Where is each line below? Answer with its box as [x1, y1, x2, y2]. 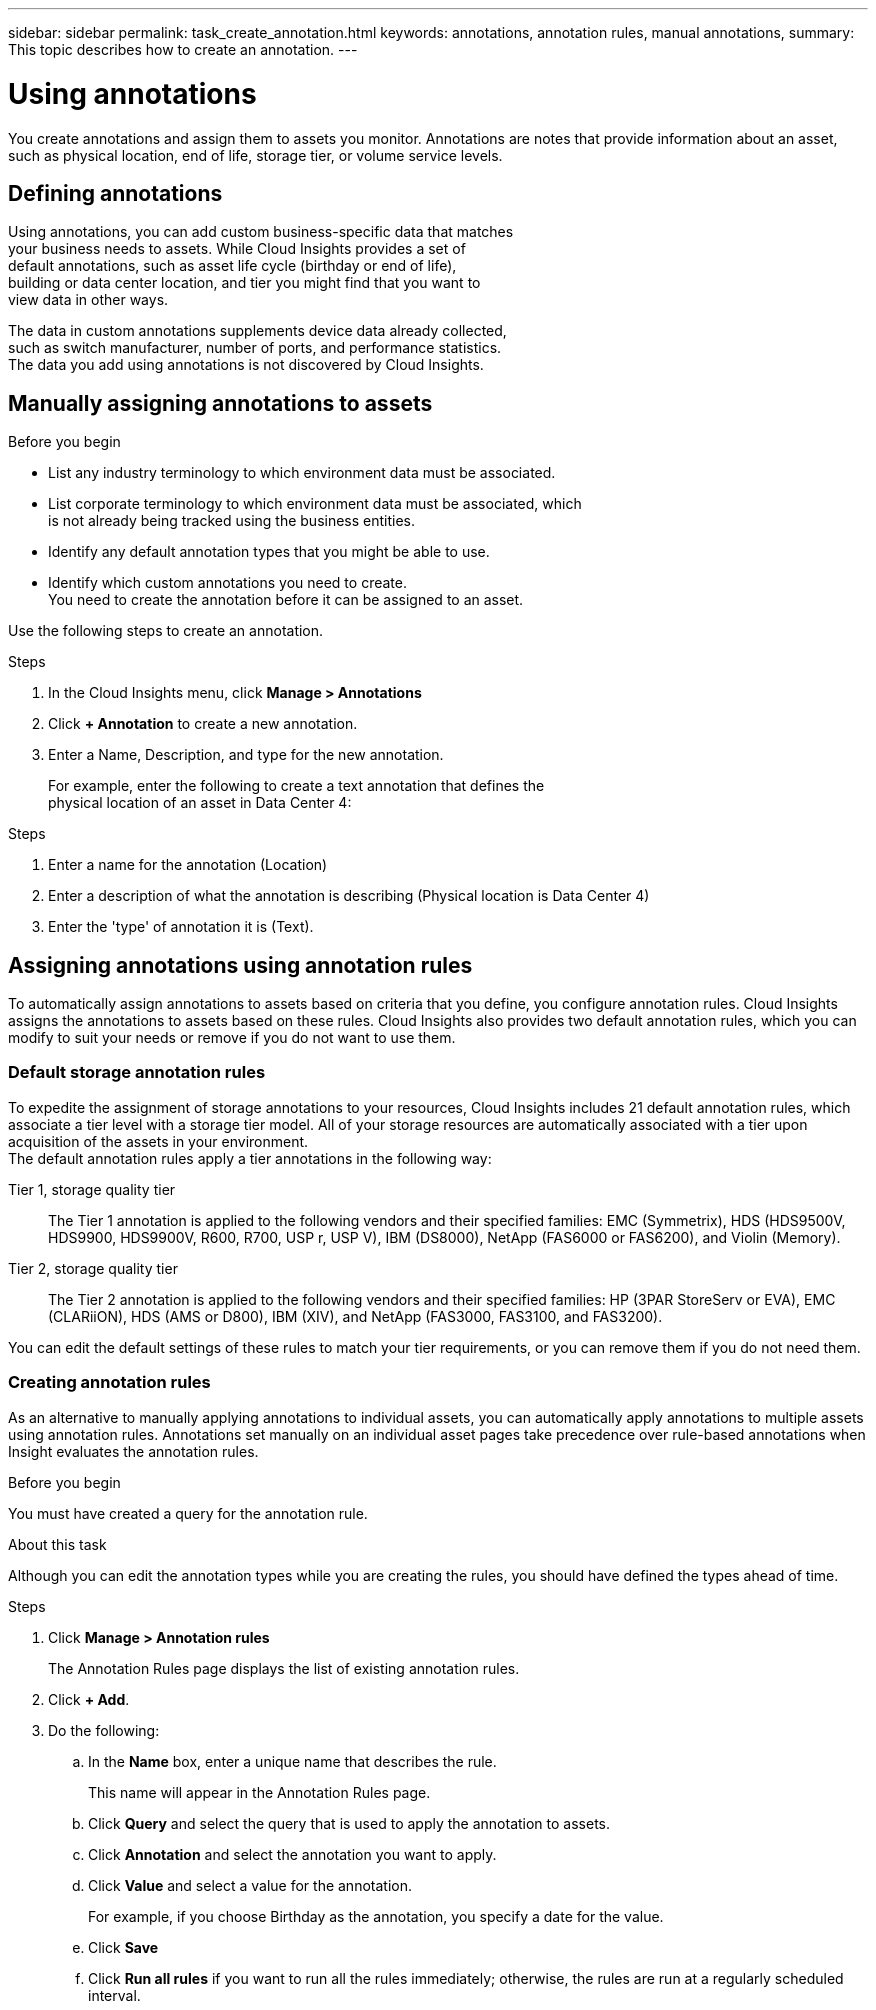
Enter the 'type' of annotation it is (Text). [48, 918, 314, 936]
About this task [8, 1535, 107, 1553]
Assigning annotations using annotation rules [8, 952, 473, 978]
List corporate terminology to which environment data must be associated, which [48, 495, 582, 513]
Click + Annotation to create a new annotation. [48, 715, 358, 733]
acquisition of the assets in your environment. [8, 1132, 309, 1150]
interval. [88, 1986, 141, 2004]
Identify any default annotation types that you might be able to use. [48, 543, 490, 561]
